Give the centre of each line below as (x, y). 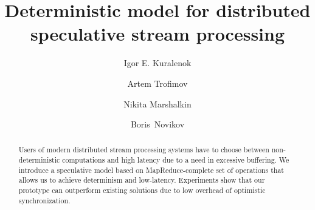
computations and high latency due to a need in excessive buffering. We (176, 160)
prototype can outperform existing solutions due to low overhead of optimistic (142, 190)
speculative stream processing (157, 34)
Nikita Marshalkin (157, 103)
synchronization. (44, 200)
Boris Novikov (157, 124)
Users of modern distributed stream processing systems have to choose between (144, 150)
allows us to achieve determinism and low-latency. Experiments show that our (142, 180)
